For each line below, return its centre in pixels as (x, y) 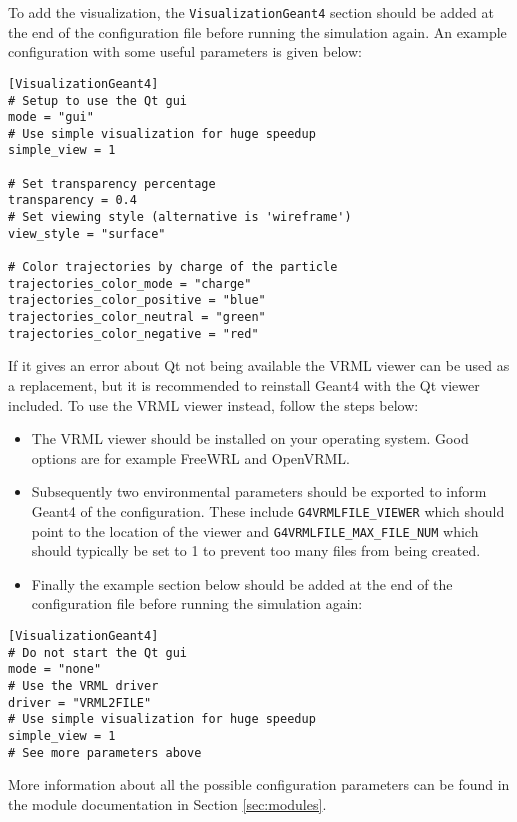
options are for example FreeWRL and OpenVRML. (190, 457)
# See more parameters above (105, 752)
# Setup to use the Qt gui (97, 100)
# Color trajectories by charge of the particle (173, 267)
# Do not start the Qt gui (97, 652)
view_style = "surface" (87, 233)
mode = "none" (55, 669)
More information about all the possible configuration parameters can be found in (259, 784)
